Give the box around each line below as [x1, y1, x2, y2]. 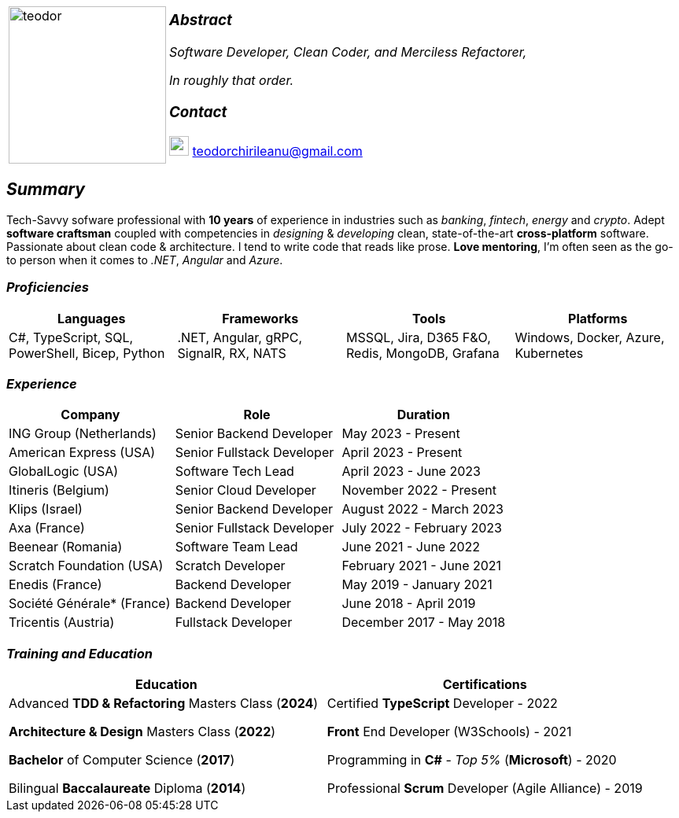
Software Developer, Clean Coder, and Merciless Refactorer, [169, 44, 527, 61]
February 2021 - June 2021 [341, 558, 502, 574]
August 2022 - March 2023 [341, 501, 504, 518]
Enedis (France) [9, 577, 102, 593]
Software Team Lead [175, 539, 298, 555]
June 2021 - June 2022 [341, 539, 481, 555]
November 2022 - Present [341, 482, 496, 499]
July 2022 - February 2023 [341, 520, 502, 536]
